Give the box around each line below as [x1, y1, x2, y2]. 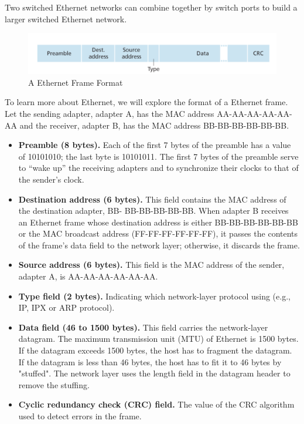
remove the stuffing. [18, 378, 90, 391]
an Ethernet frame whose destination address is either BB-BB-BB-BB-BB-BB [18, 216, 298, 228]
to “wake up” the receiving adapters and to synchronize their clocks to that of [18, 161, 299, 174]
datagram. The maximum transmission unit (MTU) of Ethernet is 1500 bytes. [18, 332, 299, 345]
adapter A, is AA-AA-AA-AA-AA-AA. [18, 270, 158, 282]
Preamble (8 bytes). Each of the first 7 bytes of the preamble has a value [18, 139, 291, 151]
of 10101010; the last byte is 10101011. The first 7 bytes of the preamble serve [18, 150, 299, 162]
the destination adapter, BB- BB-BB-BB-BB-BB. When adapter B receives [18, 204, 289, 217]
